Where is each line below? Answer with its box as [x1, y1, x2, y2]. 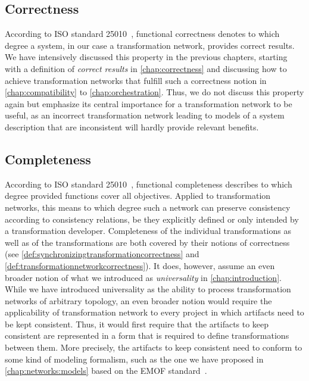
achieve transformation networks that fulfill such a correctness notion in [5, 74, 267, 86]
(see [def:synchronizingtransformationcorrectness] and [5, 248, 199, 260]
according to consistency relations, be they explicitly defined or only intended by [5, 213, 299, 225]
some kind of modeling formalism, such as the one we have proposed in [5, 352, 264, 365]
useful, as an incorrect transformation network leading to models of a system [5, 109, 285, 121]
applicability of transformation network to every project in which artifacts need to [5, 306, 304, 318]
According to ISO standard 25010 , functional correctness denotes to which [5, 27, 280, 40]
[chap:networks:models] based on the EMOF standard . [5, 364, 207, 377]
